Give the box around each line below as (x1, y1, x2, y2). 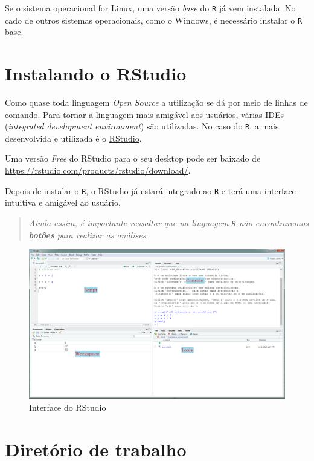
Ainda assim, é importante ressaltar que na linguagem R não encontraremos (28, 216, 309, 229)
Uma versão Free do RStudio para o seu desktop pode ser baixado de (5, 152, 261, 165)
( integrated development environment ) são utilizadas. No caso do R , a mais (5, 120, 279, 132)
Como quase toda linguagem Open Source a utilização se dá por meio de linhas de (5, 96, 308, 109)
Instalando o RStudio (5, 61, 187, 86)
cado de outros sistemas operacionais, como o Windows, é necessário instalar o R (5, 13, 303, 26)
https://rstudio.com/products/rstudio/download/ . (5, 164, 191, 177)
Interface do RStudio (29, 401, 106, 413)
